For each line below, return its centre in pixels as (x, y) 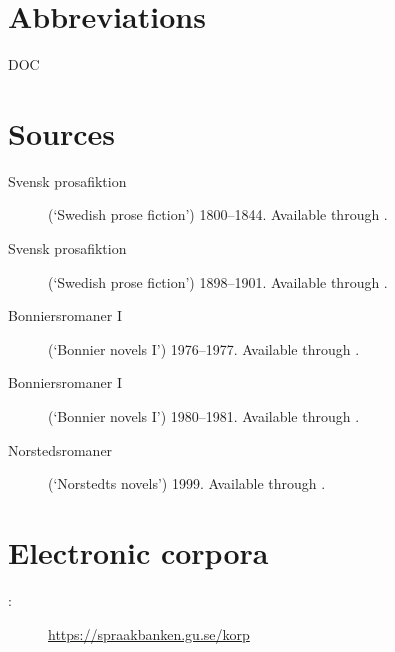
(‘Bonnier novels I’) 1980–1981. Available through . (204, 416)
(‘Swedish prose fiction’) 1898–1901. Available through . (218, 281)
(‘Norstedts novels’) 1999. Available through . (187, 483)
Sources (61, 132)
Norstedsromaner (60, 449)
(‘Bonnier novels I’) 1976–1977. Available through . (204, 348)
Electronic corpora (138, 551)
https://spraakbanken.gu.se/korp (149, 633)
